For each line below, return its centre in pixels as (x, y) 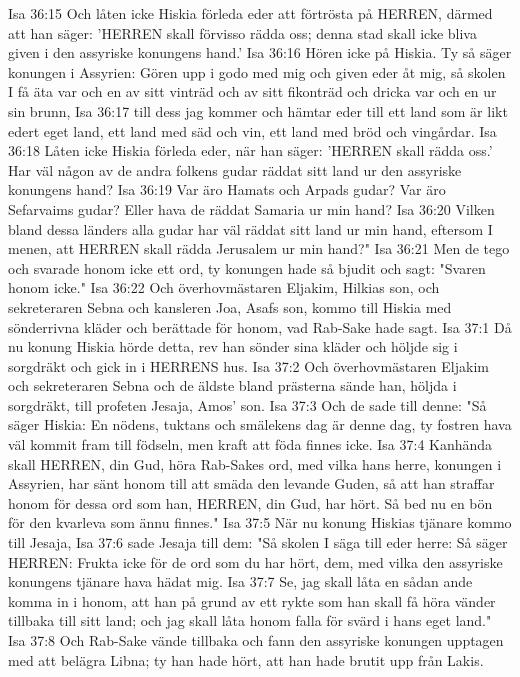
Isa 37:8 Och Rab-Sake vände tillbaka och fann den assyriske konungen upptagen (256, 640)
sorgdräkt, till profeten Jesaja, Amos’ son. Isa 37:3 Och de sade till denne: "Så (247, 404)
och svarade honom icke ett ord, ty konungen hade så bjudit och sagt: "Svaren (247, 267)
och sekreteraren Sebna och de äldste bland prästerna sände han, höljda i (232, 385)
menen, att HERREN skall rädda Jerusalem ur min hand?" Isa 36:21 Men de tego (259, 248)
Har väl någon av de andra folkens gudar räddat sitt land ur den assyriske (235, 169)
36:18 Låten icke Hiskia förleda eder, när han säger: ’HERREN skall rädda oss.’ (250, 150)
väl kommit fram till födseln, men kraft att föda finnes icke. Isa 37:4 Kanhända (250, 444)
